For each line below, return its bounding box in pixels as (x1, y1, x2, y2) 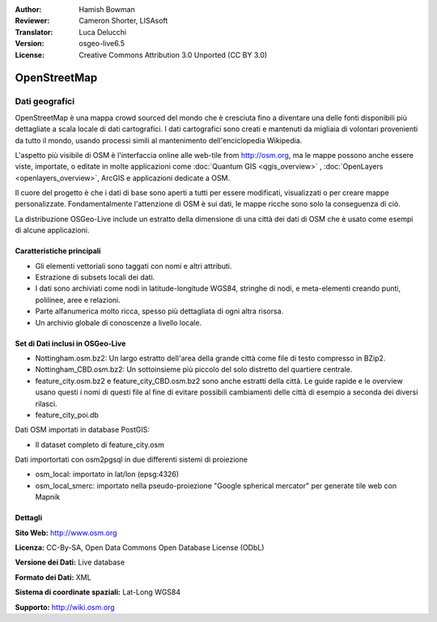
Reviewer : (15, 16, 50, 26)
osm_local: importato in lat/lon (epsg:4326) (35, 470, 180, 479)
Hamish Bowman (78, 5, 135, 14)
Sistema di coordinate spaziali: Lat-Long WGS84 (15, 587, 181, 597)
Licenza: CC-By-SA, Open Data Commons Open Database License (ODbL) (15, 543, 265, 552)
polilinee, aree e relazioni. (35, 295, 121, 305)
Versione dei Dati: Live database (15, 557, 125, 567)
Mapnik (35, 492, 61, 502)
